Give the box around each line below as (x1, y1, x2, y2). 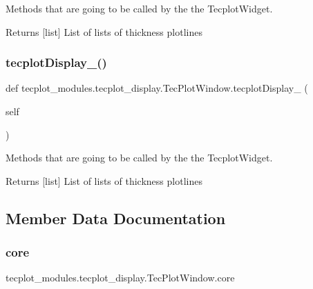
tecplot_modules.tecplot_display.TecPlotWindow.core (6, 270, 235, 285)
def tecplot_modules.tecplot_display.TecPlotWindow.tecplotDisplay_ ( (6, 81, 308, 95)
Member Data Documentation (6, 207, 226, 228)
